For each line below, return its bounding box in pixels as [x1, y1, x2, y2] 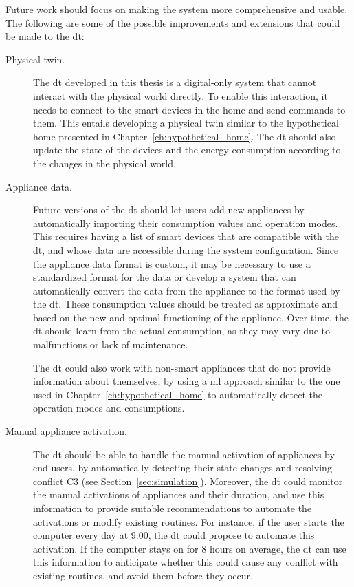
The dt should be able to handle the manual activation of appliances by [33, 447, 335, 461]
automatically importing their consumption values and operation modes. [33, 215, 338, 230]
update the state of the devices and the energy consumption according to [33, 142, 341, 157]
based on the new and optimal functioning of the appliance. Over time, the [33, 310, 349, 324]
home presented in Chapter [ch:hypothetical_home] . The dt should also [33, 129, 336, 143]
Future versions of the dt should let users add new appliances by [33, 202, 305, 217]
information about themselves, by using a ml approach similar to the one [33, 374, 340, 388]
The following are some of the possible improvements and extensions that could [5, 15, 340, 30]
